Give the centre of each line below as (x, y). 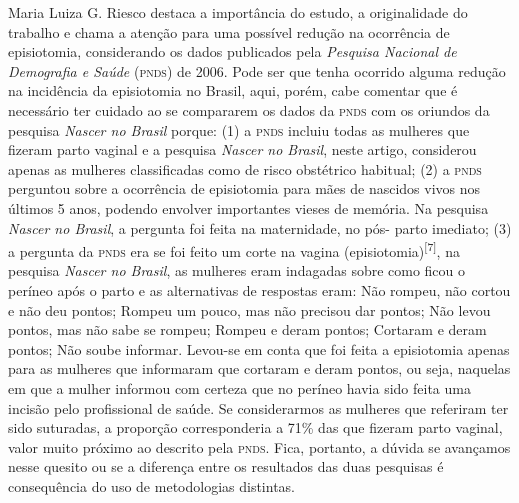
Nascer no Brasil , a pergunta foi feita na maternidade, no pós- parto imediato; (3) (260, 227)
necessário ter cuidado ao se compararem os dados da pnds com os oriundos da (249, 109)
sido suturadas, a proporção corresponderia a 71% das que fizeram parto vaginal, (255, 427)
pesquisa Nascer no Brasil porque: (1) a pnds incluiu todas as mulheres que (239, 129)
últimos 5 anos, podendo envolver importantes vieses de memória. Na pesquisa (248, 207)
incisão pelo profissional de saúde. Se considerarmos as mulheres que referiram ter (258, 407)
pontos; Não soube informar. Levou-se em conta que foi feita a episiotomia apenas (259, 348)
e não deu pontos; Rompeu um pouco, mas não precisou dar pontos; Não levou (249, 309)
